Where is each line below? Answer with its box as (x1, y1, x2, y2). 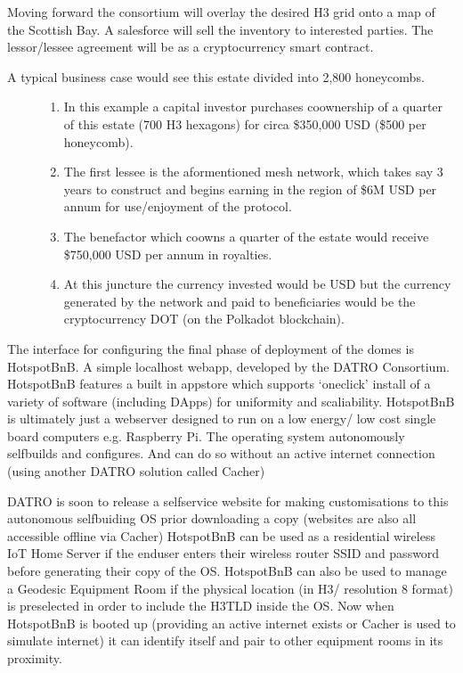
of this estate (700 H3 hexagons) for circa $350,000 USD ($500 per (63, 114, 426, 133)
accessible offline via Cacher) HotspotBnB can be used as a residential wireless (7, 526, 435, 545)
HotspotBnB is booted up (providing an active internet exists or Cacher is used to (7, 613, 456, 632)
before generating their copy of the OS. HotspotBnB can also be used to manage (7, 562, 447, 580)
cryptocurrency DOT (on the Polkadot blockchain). (63, 309, 345, 328)
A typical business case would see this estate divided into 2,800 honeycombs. (7, 67, 425, 86)
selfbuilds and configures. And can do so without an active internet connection (7, 444, 435, 463)
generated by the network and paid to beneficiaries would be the (63, 291, 416, 310)
